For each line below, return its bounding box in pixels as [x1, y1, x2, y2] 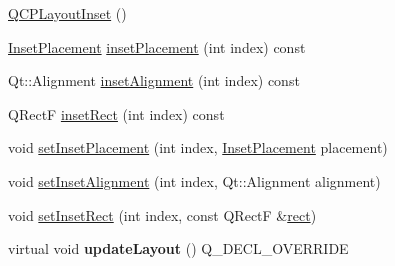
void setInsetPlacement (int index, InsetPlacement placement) [8, 137, 388, 158]
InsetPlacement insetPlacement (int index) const [8, 36, 306, 57]
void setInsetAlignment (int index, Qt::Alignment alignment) [8, 170, 381, 191]
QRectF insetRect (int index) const [8, 103, 225, 124]
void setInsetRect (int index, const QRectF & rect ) [8, 204, 317, 225]
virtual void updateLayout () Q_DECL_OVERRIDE [8, 238, 349, 259]
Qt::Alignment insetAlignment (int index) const [8, 70, 300, 91]
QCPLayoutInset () [8, 3, 127, 23]
